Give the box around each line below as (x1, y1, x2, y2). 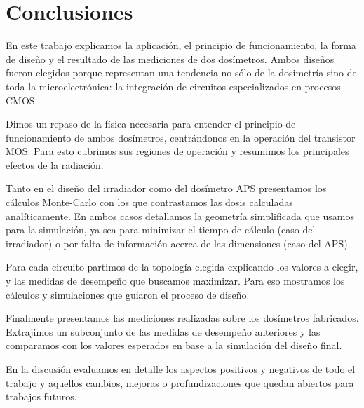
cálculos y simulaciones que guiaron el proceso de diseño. (6, 287, 250, 301)
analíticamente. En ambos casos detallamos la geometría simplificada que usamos (6, 208, 354, 223)
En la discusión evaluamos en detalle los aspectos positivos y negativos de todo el (6, 362, 356, 376)
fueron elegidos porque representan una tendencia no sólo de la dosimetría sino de (6, 65, 357, 80)
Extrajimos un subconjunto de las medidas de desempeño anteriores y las (6, 324, 321, 339)
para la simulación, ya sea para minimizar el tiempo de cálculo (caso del (6, 222, 316, 237)
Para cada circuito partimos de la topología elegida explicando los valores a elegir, (6, 259, 358, 274)
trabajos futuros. (6, 389, 77, 404)
